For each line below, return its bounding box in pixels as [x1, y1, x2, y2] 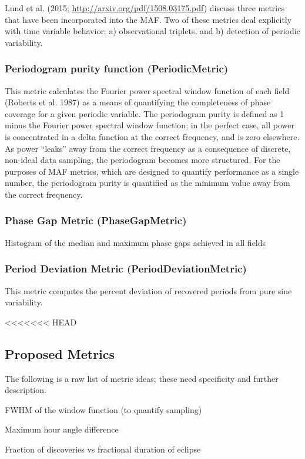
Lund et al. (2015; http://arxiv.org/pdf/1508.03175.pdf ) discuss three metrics [5, 2, 284, 14]
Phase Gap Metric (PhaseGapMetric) [5, 213, 187, 228]
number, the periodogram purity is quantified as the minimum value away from [5, 177, 290, 189]
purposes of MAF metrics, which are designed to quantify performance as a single [5, 165, 299, 177]
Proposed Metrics [5, 344, 115, 362]
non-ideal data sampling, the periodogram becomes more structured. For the [5, 154, 280, 166]
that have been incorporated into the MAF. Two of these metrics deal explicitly [5, 13, 292, 25]
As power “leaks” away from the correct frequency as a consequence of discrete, [5, 142, 291, 154]
